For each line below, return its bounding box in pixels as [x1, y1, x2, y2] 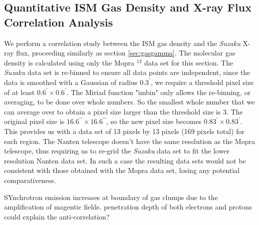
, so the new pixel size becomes [106, 116, 202, 126]
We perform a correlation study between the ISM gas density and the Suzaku [4, 37, 240, 48]
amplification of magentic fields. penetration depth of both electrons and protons [4, 201, 252, 212]
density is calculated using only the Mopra [4, 57, 135, 67]
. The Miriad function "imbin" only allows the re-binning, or [66, 86, 251, 97]
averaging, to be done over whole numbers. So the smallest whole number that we [4, 96, 255, 107]
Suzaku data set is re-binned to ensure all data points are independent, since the [4, 67, 250, 77]
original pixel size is [4, 116, 65, 126]
